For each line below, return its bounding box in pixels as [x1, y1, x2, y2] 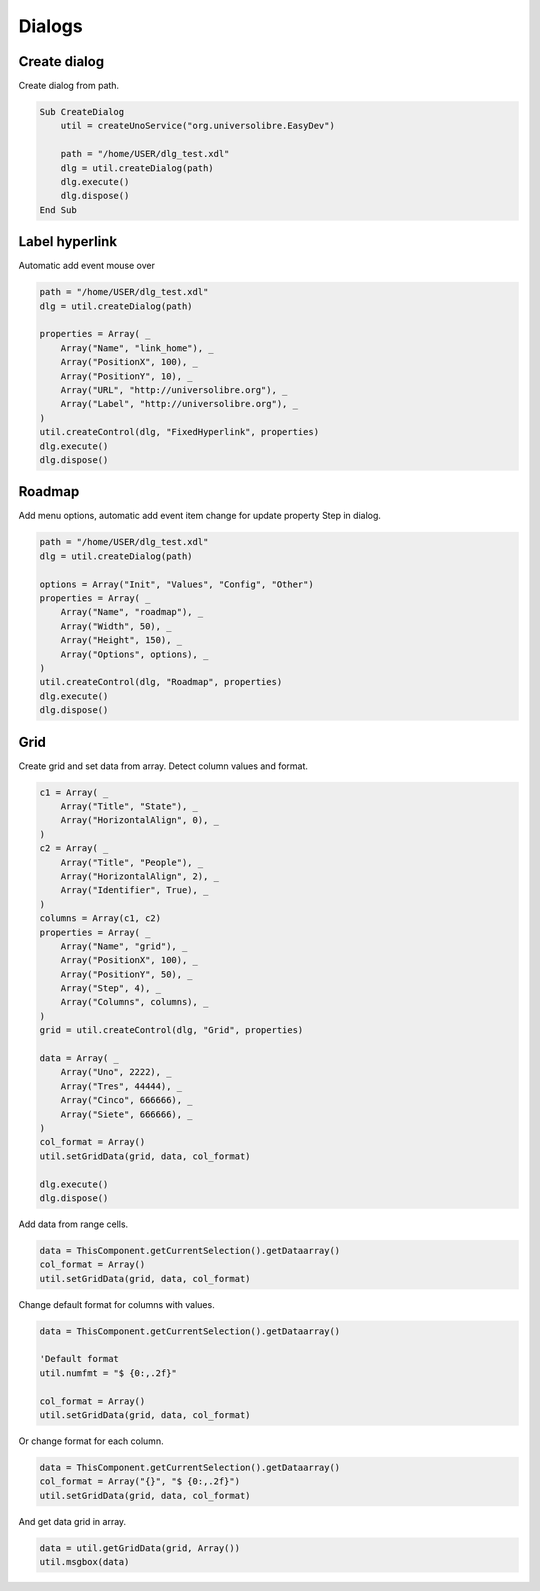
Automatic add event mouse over [18, 260, 155, 272]
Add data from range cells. [18, 1218, 129, 1230]
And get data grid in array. [18, 1515, 127, 1527]
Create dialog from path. [18, 80, 120, 92]
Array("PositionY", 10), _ [60, 370, 194, 382]
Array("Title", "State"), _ [60, 801, 199, 812]
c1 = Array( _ [39, 786, 109, 798]
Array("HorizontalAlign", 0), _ [60, 815, 220, 826]
